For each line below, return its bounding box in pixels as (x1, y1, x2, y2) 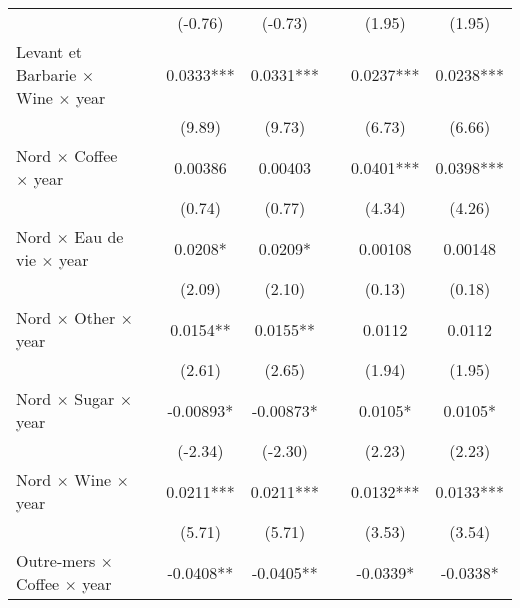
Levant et (16, 40, 82, 63)
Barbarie (16, 63, 77, 86)
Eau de (74, 225, 124, 248)
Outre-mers (16, 549, 96, 572)
